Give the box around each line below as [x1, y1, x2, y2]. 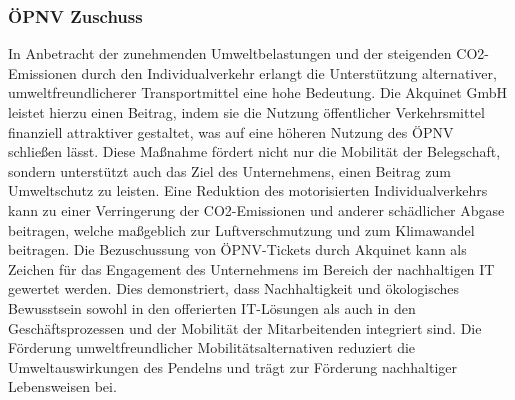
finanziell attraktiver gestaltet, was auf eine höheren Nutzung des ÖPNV [8, 121, 454, 142]
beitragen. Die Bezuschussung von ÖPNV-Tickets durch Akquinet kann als [8, 239, 467, 260]
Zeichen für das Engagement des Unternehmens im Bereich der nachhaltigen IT [8, 258, 495, 279]
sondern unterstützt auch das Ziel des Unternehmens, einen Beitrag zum [8, 160, 451, 181]
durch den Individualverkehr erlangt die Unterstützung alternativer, [81, 62, 497, 83]
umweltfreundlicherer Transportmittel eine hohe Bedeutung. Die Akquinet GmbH [8, 82, 507, 103]
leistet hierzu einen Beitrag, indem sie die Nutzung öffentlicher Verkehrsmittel [8, 102, 485, 122]
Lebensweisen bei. [8, 376, 117, 397]
